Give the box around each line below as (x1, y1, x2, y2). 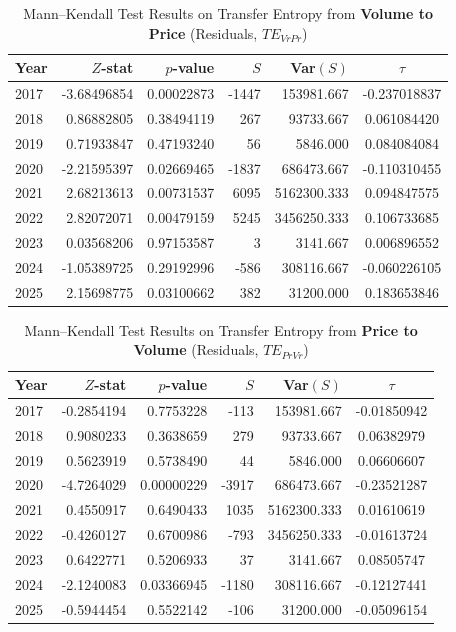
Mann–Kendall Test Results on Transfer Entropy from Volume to (23, 3, 433, 23)
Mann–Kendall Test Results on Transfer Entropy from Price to (24, 319, 418, 340)
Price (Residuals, (148, 22, 258, 43)
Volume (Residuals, (133, 339, 259, 360)
